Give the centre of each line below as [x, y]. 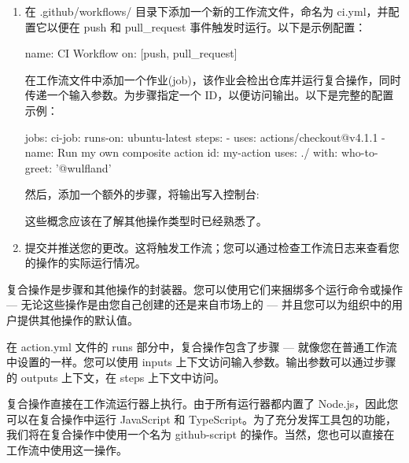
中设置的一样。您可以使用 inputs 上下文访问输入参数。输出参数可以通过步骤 [201, 362]
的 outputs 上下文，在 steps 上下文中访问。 [116, 377]
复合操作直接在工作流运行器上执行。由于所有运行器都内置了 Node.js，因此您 [203, 404]
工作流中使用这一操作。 [67, 450]
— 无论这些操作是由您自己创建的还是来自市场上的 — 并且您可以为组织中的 [199, 304]
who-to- [359, 152]
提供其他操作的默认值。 [77, 319]
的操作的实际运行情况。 [85, 263]
